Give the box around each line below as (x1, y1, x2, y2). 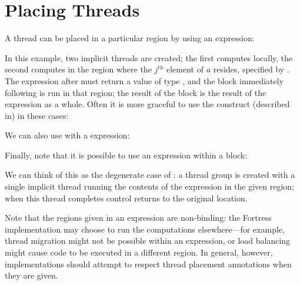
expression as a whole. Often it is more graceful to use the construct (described (5, 98, 290, 110)
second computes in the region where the (5, 63, 152, 75)
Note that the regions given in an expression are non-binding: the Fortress (5, 211, 272, 224)
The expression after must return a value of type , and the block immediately (5, 74, 284, 87)
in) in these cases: (5, 109, 69, 121)
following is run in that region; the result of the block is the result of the (5, 86, 266, 98)
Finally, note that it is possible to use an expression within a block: (5, 148, 248, 161)
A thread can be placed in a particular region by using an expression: (5, 32, 255, 44)
